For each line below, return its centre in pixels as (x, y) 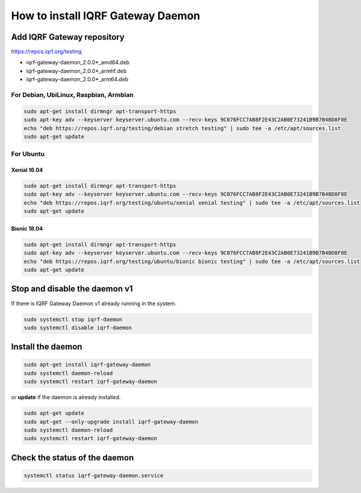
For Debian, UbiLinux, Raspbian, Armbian (72, 95)
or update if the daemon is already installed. (66, 397)
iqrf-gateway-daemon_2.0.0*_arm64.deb (77, 79)
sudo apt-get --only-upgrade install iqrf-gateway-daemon (111, 422)
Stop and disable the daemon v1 (72, 289)
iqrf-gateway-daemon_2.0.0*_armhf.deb (76, 71)
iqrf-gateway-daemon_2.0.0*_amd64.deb (78, 63)
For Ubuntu (28, 154)
